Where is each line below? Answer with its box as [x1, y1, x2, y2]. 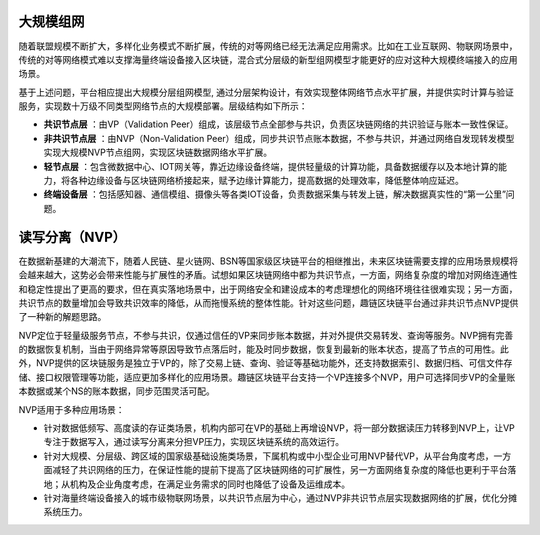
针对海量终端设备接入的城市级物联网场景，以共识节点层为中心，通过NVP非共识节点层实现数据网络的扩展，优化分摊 [43, 491, 518, 504]
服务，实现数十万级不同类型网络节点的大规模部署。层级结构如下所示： [18, 100, 308, 112]
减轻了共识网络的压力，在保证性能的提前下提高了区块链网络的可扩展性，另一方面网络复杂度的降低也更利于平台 [51, 464, 508, 476]
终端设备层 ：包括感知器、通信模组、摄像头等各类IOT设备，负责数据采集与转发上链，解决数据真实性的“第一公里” [43, 188, 507, 200]
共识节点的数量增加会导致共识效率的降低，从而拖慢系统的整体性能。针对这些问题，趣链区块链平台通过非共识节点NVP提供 [18, 296, 519, 309]
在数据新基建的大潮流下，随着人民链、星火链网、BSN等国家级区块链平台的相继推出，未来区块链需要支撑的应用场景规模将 [18, 255, 519, 267]
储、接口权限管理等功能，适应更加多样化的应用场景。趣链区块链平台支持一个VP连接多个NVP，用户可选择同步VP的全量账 [18, 371, 516, 383]
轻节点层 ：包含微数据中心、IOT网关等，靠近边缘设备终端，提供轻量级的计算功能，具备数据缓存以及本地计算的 [43, 160, 499, 172]
